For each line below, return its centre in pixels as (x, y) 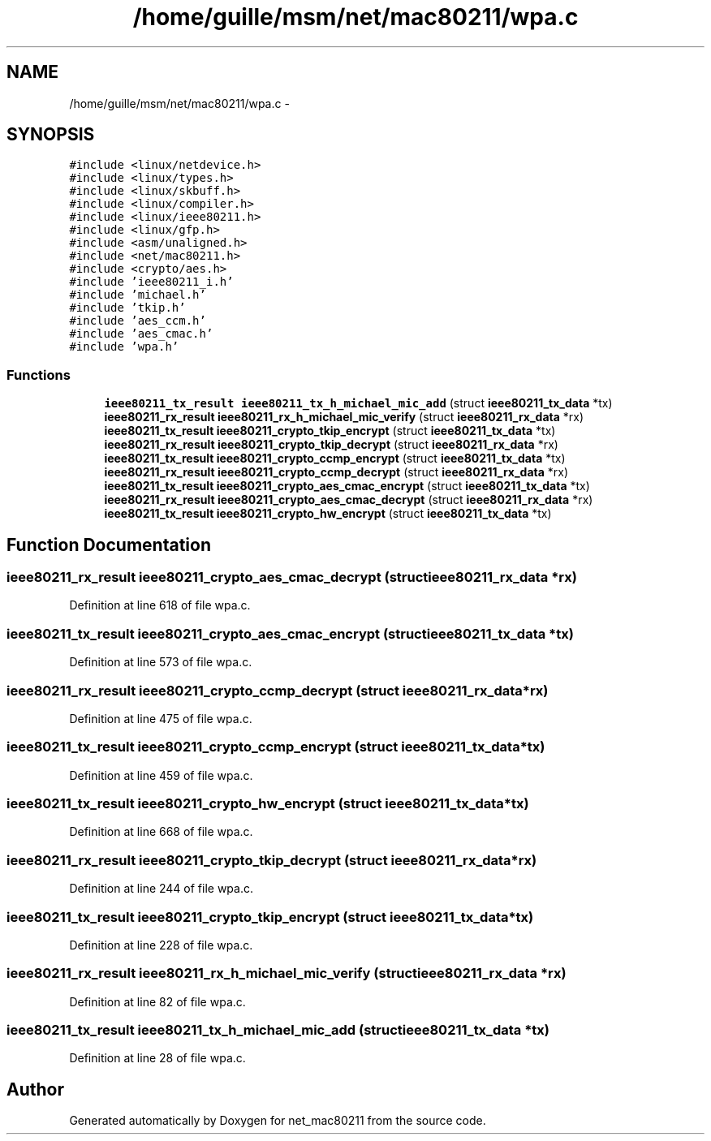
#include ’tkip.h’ (127, 308)
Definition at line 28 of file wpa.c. (157, 1058)
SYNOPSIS (51, 135)
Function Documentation (109, 545)
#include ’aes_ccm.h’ (138, 321)
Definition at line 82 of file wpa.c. (157, 1001)
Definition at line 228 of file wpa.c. (161, 945)
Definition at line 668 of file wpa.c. (161, 832)
